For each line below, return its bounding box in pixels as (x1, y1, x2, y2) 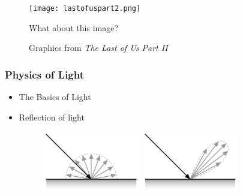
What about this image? (29, 21, 119, 34)
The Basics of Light (19, 91, 91, 103)
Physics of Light (5, 67, 85, 82)
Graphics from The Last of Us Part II (29, 41, 168, 54)
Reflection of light (19, 110, 85, 123)
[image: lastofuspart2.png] (29, 4, 141, 13)
